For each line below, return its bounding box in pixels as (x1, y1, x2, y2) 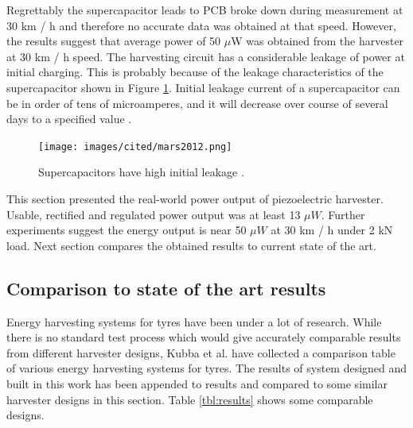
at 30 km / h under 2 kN (271, 222, 393, 238)
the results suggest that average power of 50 (6, 33, 221, 49)
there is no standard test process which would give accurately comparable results (6, 329, 401, 345)
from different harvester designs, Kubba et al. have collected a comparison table (6, 344, 395, 361)
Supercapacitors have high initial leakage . (38, 164, 244, 180)
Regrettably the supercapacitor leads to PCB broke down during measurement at (6, 2, 403, 17)
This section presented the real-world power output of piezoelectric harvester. (6, 191, 384, 206)
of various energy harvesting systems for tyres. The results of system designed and (6, 360, 407, 376)
